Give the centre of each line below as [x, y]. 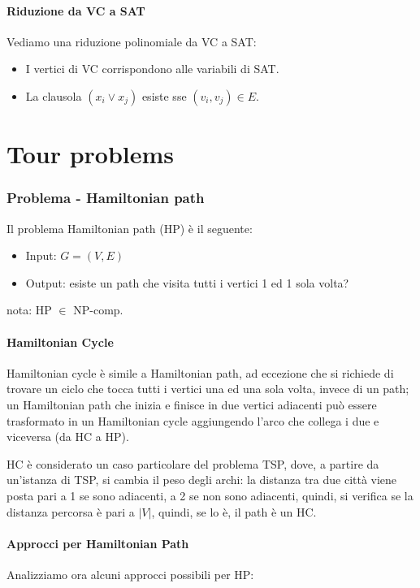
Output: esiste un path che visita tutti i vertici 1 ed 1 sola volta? [187, 282]
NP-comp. [98, 310]
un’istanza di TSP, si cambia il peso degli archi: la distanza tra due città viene [202, 480]
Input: [41, 255]
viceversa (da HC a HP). [68, 437]
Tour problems [91, 154]
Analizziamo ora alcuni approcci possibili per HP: [130, 574]
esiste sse [164, 95]
